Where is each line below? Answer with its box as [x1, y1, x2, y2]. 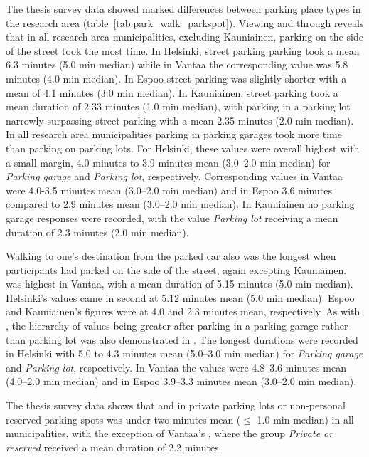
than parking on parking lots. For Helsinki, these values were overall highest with [6, 140, 360, 155]
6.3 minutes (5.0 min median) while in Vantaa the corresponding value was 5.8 [6, 57, 348, 72]
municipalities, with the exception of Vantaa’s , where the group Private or [6, 426, 333, 441]
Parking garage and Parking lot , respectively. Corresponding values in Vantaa [6, 169, 343, 184]
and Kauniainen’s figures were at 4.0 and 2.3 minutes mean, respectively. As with [6, 304, 360, 319]
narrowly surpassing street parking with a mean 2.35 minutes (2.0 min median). [6, 112, 354, 127]
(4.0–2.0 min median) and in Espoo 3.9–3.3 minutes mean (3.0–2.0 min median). [6, 374, 357, 389]
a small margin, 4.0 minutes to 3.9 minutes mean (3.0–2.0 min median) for [6, 154, 331, 169]
